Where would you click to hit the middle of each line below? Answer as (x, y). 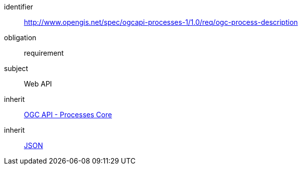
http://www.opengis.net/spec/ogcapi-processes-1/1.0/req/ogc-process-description (161, 22)
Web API (38, 84)
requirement (44, 53)
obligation (20, 38)
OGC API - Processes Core (68, 115)
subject (16, 68)
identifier (19, 7)
